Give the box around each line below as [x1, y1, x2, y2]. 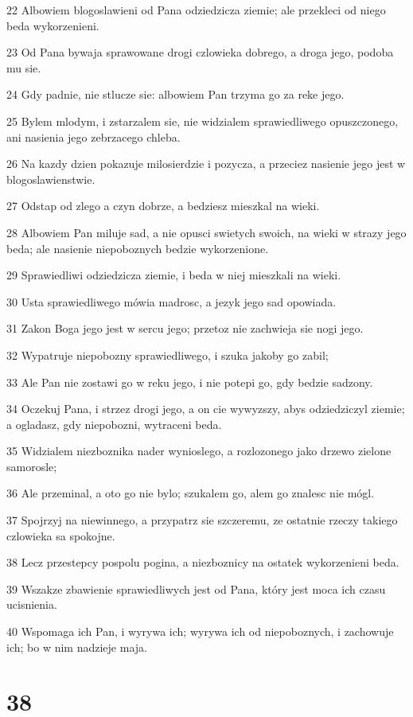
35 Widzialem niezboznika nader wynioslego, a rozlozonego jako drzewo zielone [6, 442, 392, 459]
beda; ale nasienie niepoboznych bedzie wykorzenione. [6, 240, 269, 256]
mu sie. [6, 59, 41, 76]
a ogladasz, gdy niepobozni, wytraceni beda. [6, 415, 222, 432]
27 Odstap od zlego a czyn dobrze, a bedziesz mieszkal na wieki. [6, 197, 320, 214]
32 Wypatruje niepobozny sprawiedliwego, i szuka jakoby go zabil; [6, 346, 329, 363]
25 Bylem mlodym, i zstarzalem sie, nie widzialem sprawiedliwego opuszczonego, [6, 112, 399, 129]
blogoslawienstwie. [6, 170, 95, 187]
